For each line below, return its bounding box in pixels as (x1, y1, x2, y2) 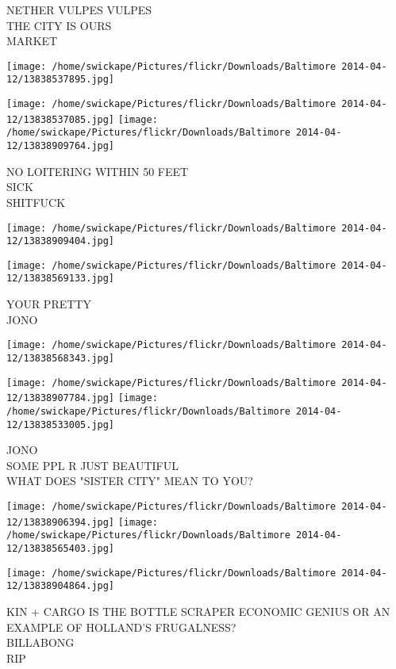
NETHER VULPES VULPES (6, 2, 152, 17)
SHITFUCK (6, 193, 66, 210)
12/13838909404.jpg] (6, 235, 115, 247)
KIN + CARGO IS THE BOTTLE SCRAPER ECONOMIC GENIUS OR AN (6, 602, 390, 619)
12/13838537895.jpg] (6, 74, 115, 86)
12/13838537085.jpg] (6, 113, 115, 125)
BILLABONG (6, 634, 75, 651)
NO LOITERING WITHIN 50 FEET (6, 162, 189, 179)
